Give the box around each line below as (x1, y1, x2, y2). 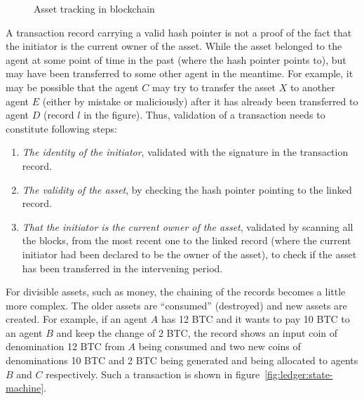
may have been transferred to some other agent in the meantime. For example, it (6, 66, 353, 81)
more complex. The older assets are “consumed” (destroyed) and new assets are (6, 298, 347, 312)
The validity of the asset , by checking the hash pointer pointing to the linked (22, 182, 352, 196)
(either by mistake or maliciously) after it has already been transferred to (42, 93, 358, 108)
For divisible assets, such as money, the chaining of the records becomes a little (6, 284, 346, 299)
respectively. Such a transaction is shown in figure (46, 366, 260, 381)
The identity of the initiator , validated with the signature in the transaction (22, 145, 349, 159)
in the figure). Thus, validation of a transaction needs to (83, 107, 325, 122)
